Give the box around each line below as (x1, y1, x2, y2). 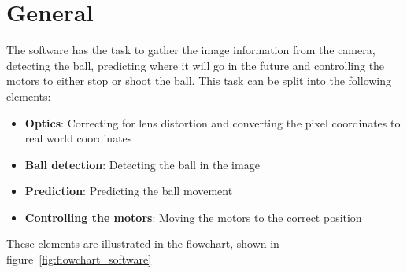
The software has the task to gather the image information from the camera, (6, 42, 376, 58)
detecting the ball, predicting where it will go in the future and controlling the (6, 57, 385, 73)
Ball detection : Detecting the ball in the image (24, 156, 260, 172)
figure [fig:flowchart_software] (6, 251, 152, 267)
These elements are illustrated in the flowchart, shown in (6, 235, 279, 252)
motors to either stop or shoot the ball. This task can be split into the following (6, 72, 392, 89)
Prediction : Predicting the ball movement (24, 183, 233, 199)
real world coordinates (24, 130, 132, 146)
